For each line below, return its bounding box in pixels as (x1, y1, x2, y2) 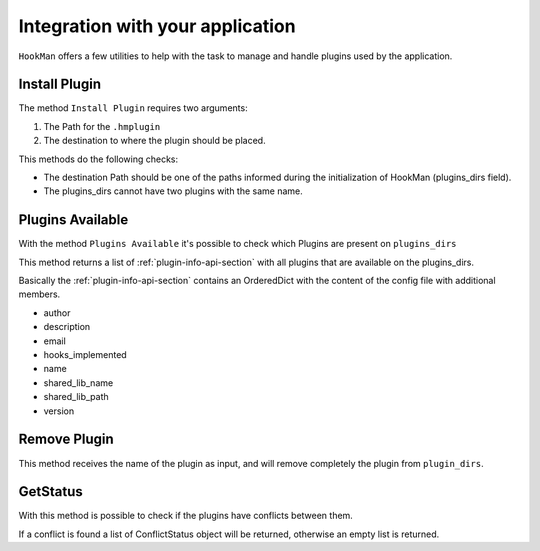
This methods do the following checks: (18, 153, 179, 165)
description (43, 321, 91, 333)
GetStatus (18, 483, 84, 500)
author (43, 306, 71, 319)
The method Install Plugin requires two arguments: (18, 102, 249, 114)
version (43, 405, 75, 417)
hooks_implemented (43, 349, 127, 361)
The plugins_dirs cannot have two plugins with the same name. (43, 185, 304, 197)
